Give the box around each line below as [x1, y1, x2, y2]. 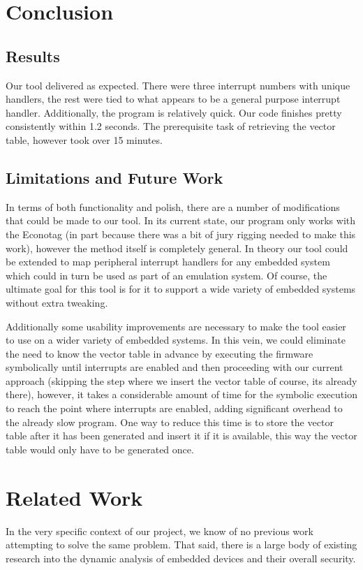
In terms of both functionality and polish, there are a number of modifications [6, 199, 340, 214]
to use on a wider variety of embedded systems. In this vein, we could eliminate [6, 332, 346, 347]
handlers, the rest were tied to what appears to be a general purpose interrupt [6, 92, 341, 106]
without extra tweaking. [6, 295, 108, 309]
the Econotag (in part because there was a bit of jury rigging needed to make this [6, 226, 356, 241]
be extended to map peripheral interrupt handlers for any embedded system [6, 254, 330, 269]
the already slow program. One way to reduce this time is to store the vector [6, 414, 334, 429]
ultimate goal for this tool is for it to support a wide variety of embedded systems [6, 282, 356, 296]
